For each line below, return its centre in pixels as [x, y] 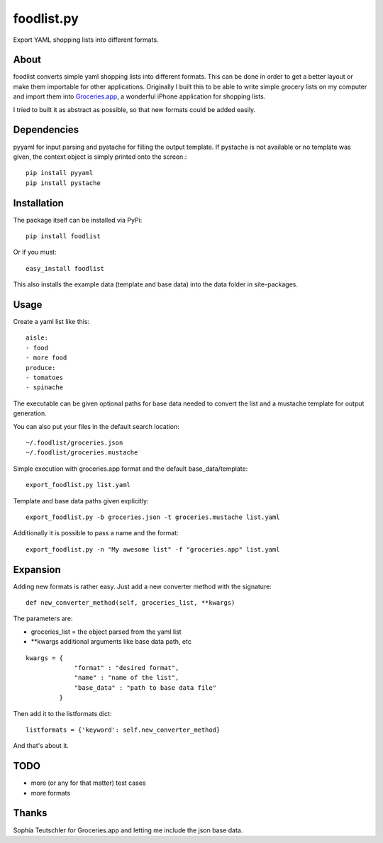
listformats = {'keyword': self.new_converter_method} [123, 730]
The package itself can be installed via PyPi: [78, 220]
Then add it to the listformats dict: [62, 713]
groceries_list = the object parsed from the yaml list [106, 632]
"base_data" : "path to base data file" [145, 687]
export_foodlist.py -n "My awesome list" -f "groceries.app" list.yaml [153, 549]
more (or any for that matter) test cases [88, 783]
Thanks [30, 813]
